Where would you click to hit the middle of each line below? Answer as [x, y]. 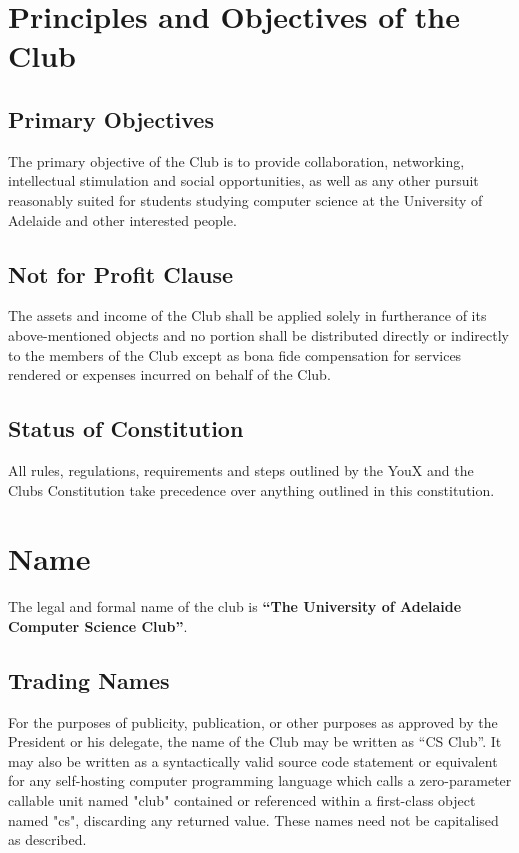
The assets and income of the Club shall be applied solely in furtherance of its [247, 315]
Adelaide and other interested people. [122, 219]
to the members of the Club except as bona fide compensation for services [235, 354]
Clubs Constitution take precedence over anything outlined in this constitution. [251, 489]
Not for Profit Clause [121, 273]
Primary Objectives [111, 118]
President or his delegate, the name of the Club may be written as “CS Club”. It [255, 741]
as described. [47, 839]
